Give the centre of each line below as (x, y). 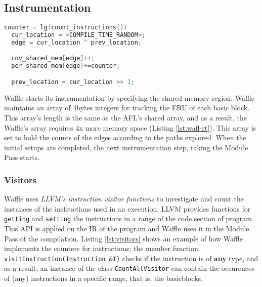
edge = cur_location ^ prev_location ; (77, 42)
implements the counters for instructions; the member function (101, 248)
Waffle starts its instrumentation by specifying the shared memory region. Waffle (129, 97)
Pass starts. (22, 157)
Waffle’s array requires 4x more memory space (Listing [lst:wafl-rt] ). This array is (130, 127)
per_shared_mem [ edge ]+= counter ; (66, 66)
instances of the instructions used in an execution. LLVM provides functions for (127, 208)
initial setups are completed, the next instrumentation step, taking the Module (126, 147)
